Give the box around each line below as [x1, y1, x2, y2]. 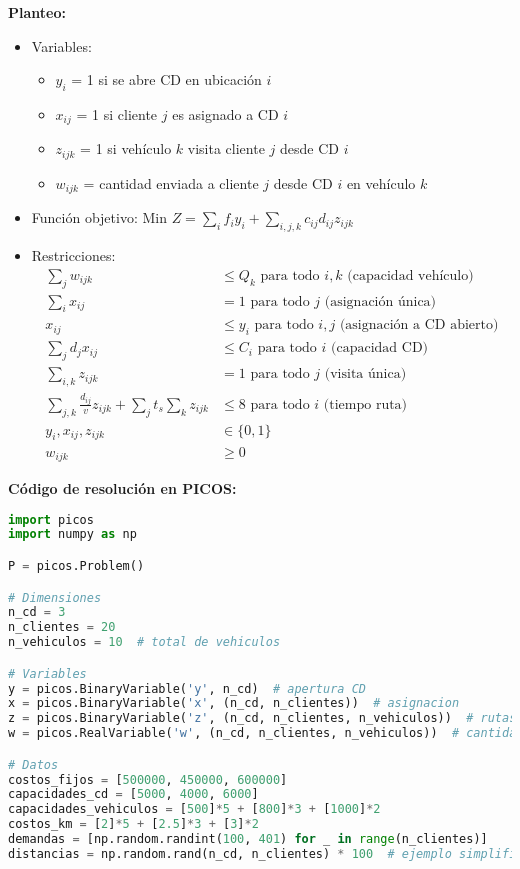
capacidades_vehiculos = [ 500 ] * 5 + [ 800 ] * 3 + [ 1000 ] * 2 [8, 802, 381, 817]
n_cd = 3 [8, 605, 66, 620]
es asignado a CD [172, 103, 279, 124]
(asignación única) [324, 294, 437, 309]
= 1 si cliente [76, 103, 158, 124]
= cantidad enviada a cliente [83, 172, 259, 193]
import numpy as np [8, 527, 137, 542]
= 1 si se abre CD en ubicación [71, 69, 262, 90]
